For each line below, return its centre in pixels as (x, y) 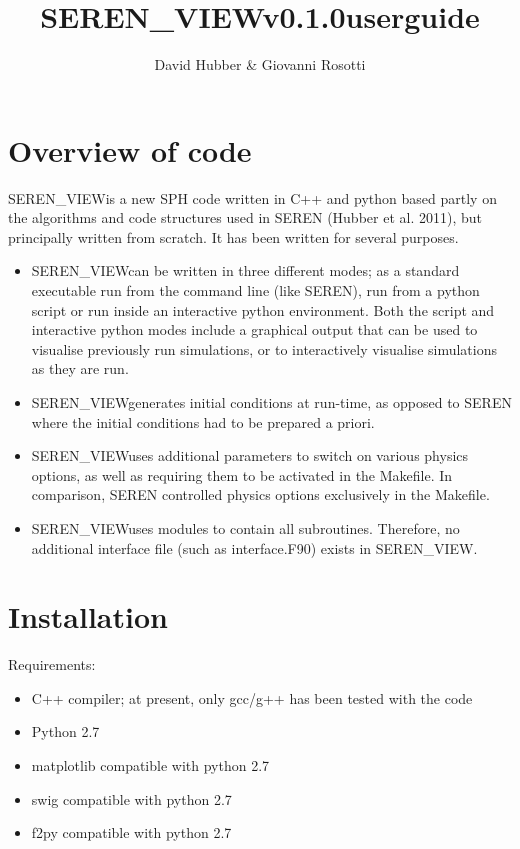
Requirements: (52, 664)
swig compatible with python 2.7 (131, 798)
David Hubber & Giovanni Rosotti (260, 64)
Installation (88, 616)
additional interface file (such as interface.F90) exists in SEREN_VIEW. (254, 547)
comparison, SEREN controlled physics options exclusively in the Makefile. (260, 494)
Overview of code (130, 149)
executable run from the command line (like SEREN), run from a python (255, 290)
